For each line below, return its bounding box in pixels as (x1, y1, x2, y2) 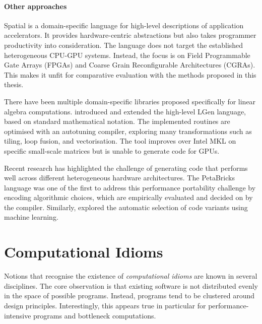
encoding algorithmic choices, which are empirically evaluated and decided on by (4, 192, 253, 203)
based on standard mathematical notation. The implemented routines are (4, 116, 230, 126)
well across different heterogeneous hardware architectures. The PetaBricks (4, 172, 235, 183)
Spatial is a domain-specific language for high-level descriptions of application (4, 20, 244, 30)
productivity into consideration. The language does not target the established (4, 39, 243, 50)
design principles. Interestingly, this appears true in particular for (4, 300, 206, 310)
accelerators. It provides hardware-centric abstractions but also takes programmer (4, 30, 256, 40)
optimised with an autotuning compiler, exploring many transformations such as (4, 125, 252, 136)
